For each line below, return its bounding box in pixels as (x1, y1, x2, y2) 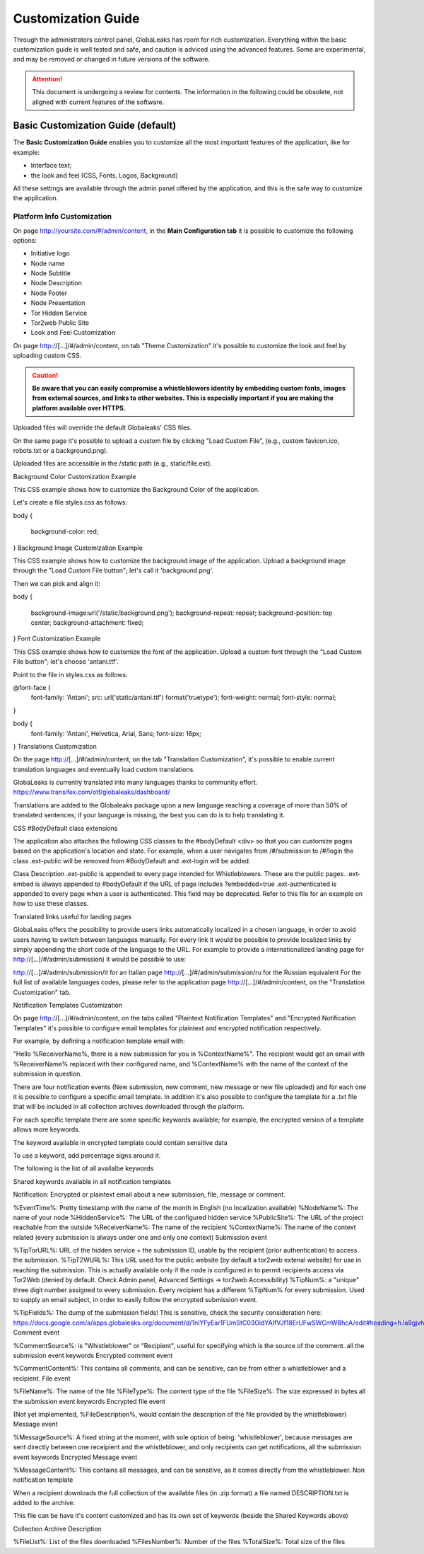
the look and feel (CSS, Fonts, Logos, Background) (30, 171, 178, 180)
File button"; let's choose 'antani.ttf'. (13, 657, 119, 666)
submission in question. (13, 1069, 83, 1078)
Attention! (32, 74, 63, 83)
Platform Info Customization (13, 212, 112, 221)
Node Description (30, 279, 83, 287)
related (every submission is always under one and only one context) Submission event (13, 1233, 268, 1241)
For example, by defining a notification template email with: (13, 1037, 185, 1045)
